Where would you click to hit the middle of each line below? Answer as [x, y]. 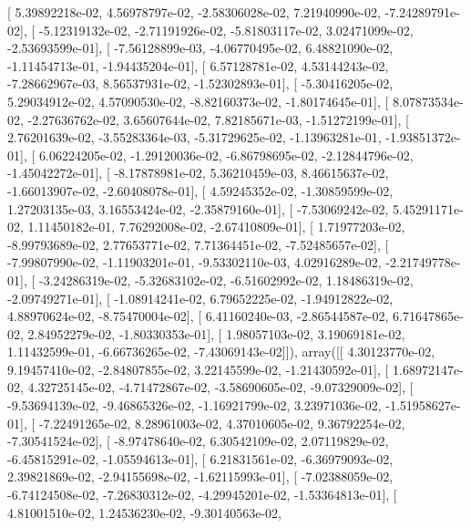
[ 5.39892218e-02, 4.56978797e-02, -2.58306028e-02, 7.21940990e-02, [194, 12]
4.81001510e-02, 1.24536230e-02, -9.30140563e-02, [144, 512]
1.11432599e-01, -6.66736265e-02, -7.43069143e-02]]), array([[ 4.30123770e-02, [221, 352]
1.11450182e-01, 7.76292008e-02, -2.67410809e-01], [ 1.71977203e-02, [216, 227]
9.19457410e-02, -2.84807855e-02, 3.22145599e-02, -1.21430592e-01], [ [198, 369]
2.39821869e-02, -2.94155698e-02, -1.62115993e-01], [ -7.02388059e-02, [200, 476]
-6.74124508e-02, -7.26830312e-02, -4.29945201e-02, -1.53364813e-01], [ [202, 495]
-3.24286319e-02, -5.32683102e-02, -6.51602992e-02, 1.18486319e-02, [226, 280]
